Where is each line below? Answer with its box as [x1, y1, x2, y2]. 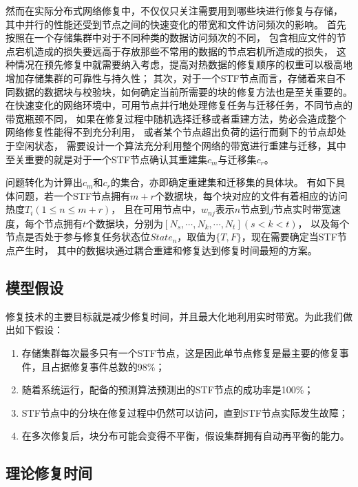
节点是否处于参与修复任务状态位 [6, 229, 150, 244]
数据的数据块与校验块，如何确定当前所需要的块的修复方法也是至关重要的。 [14, 84, 352, 99]
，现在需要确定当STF [241, 229, 337, 244]
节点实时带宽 [273, 202, 331, 216]
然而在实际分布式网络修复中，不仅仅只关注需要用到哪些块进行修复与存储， [6, 3, 343, 17]
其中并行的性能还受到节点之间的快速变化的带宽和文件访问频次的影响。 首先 [6, 17, 346, 31]
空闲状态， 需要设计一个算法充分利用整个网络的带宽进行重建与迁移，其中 [14, 138, 346, 152]
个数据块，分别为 [86, 216, 164, 230]
